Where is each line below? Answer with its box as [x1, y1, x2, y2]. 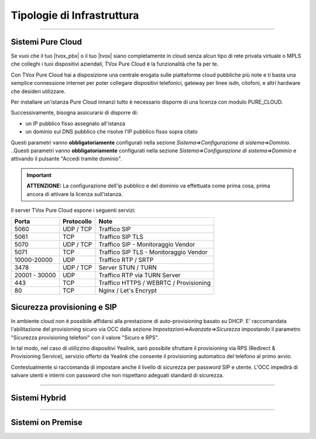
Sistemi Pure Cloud [11, 37, 82, 47]
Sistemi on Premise [11, 417, 83, 427]
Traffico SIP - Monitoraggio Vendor [98, 241, 195, 249]
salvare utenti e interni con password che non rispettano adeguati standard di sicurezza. [11, 372, 224, 379]
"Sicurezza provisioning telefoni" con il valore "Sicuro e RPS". [11, 334, 159, 341]
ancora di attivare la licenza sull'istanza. [26, 190, 123, 197]
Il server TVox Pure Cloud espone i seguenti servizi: [11, 207, 136, 214]
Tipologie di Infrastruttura [11, 9, 139, 22]
